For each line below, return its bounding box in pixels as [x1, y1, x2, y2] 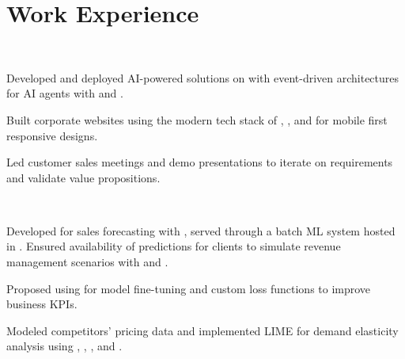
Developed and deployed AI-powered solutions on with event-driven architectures [6, 69, 399, 86]
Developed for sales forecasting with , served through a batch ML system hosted [6, 222, 396, 239]
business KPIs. [6, 296, 78, 312]
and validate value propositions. [6, 169, 161, 185]
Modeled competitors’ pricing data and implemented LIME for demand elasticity [6, 322, 399, 338]
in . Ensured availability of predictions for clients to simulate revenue [6, 238, 341, 254]
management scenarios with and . [6, 254, 168, 270]
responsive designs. [6, 127, 98, 143]
